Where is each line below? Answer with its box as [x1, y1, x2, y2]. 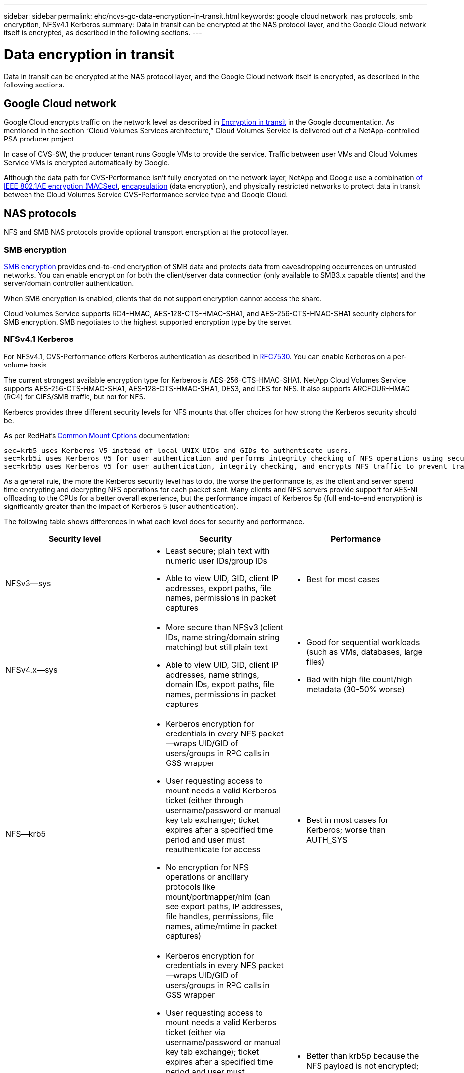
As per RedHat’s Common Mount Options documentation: [4, 431, 190, 440]
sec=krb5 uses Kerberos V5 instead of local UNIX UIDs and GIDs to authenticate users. [4, 446, 352, 454]
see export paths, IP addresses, [165, 901, 283, 911]
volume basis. [4, 360, 49, 369]
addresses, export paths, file [165, 583, 271, 593]
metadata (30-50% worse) [306, 684, 405, 694]
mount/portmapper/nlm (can [165, 891, 270, 902]
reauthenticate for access [165, 844, 261, 854]
